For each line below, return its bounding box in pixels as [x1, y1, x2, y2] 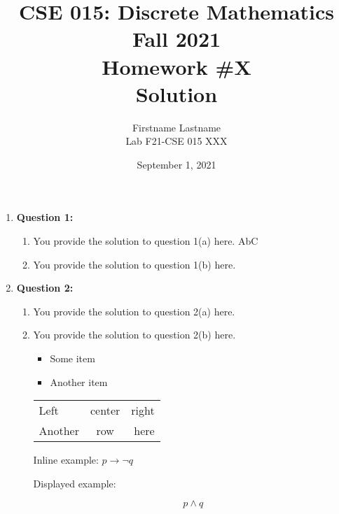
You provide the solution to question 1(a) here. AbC [33, 234, 258, 248]
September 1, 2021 [137, 157, 216, 171]
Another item [50, 374, 108, 389]
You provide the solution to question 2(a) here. [33, 304, 235, 318]
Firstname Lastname [132, 120, 221, 134]
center [90, 402, 120, 419]
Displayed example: [33, 476, 116, 490]
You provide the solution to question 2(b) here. [33, 327, 236, 342]
